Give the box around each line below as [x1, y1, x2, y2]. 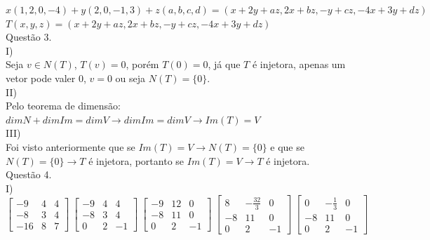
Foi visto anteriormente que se [6, 139, 135, 154]
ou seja [115, 70, 146, 85]
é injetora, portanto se [88, 153, 184, 168]
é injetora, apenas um [252, 57, 346, 72]
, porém [126, 57, 159, 72]
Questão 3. [6, 29, 52, 44]
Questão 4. [6, 167, 52, 182]
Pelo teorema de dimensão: [6, 98, 121, 113]
